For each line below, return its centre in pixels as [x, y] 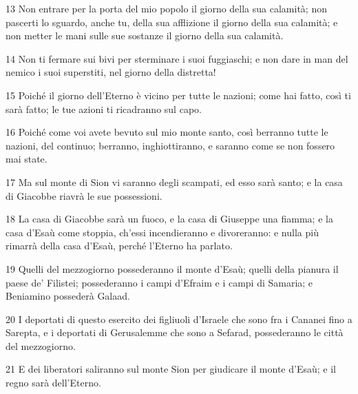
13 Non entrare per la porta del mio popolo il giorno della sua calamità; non [166, 8]
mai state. [27, 159]
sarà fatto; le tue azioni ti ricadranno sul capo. [104, 108]
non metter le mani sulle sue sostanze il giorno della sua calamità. [145, 35]
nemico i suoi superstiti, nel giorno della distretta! [111, 72]
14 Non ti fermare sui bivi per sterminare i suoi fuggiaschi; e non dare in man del [177, 58]
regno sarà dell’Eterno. [53, 383]
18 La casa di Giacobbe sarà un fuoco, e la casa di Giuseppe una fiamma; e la [169, 219]
